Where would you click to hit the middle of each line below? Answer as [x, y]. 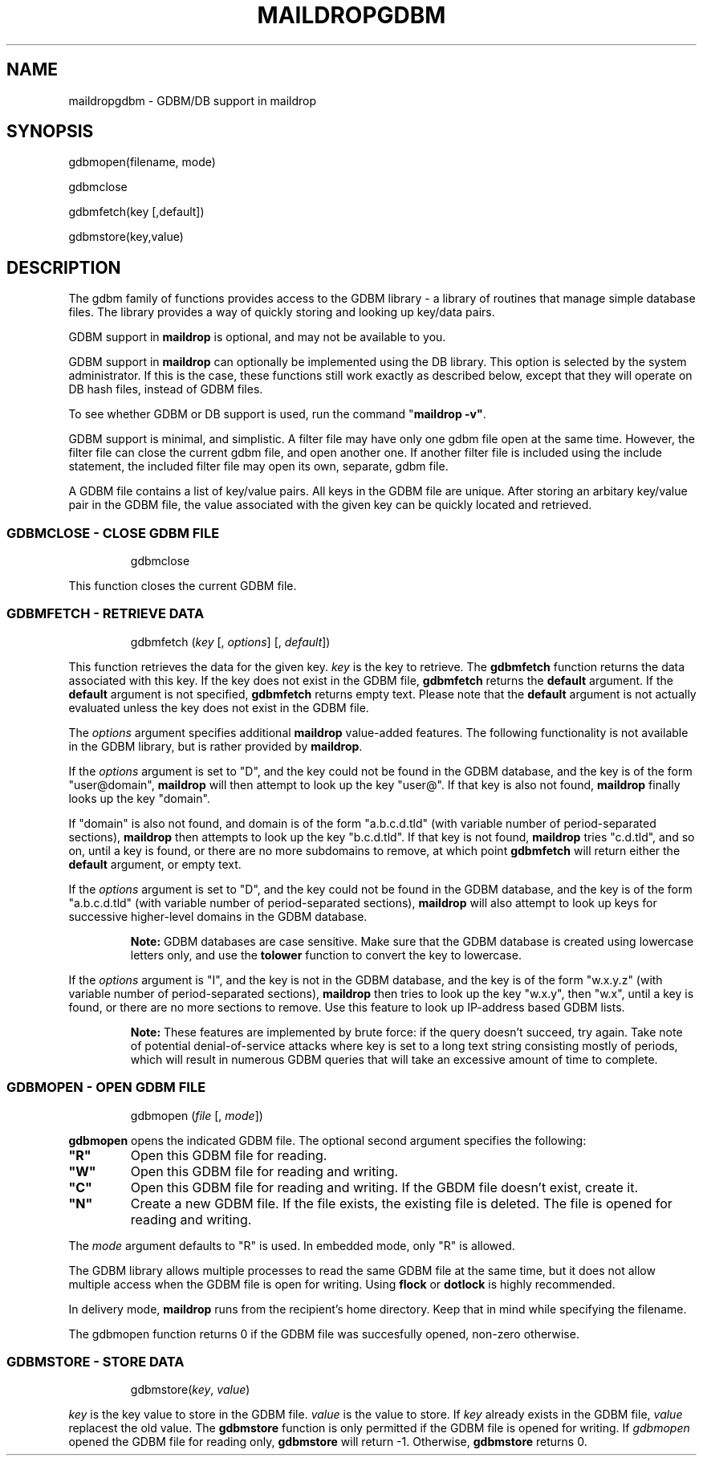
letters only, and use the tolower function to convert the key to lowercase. [326, 955]
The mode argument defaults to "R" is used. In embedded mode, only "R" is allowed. [292, 1245]
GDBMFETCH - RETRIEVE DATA [106, 614]
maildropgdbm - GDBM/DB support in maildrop [193, 100]
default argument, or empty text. [155, 864]
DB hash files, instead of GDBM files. [166, 389]
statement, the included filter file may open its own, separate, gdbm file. [258, 466]
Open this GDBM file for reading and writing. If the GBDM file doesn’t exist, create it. [384, 1187]
